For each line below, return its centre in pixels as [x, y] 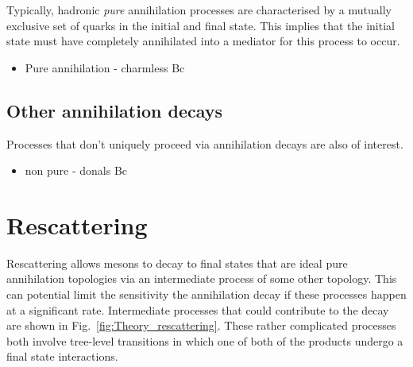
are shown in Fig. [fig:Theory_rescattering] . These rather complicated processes [201, 325]
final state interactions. [62, 356]
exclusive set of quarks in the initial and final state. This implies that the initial [201, 25]
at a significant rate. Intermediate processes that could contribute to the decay [198, 309]
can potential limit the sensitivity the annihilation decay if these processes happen [206, 294]
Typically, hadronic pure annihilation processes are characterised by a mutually [199, 10]
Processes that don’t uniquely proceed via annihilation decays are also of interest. [205, 143]
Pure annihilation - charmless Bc [105, 67]
